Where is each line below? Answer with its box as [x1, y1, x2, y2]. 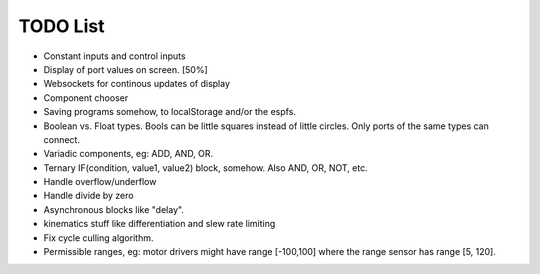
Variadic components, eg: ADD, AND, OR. [43, 148, 214, 160]
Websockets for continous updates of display [43, 78, 230, 90]
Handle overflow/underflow [43, 176, 157, 188]
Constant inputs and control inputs [43, 50, 186, 62]
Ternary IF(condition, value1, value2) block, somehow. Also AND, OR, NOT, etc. [43, 161, 369, 174]
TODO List [18, 15, 105, 37]
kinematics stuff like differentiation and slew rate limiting [43, 218, 276, 230]
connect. [43, 133, 80, 145]
